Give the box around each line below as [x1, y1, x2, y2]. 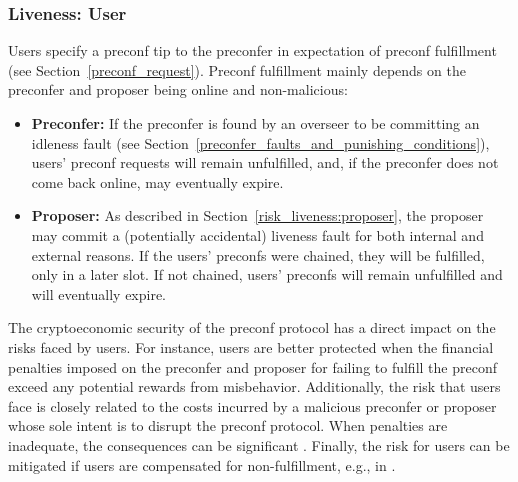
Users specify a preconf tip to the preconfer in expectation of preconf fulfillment [8, 40, 497, 61]
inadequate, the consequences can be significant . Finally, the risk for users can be [8, 434, 510, 455]
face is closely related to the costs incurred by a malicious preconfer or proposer [8, 395, 497, 416]
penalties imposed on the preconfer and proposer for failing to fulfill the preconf [8, 356, 497, 377]
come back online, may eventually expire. [31, 171, 284, 192]
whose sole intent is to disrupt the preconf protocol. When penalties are [8, 415, 448, 436]
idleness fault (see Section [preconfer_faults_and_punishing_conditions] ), [31, 132, 490, 153]
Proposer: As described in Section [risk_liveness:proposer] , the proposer [31, 205, 484, 226]
